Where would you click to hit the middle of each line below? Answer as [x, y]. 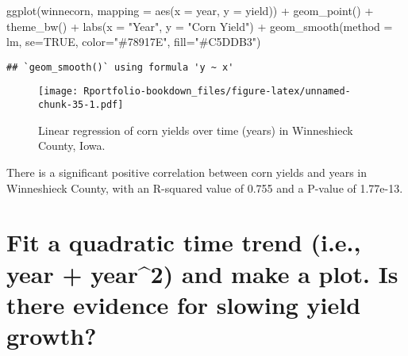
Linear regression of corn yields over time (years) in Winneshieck [196, 130]
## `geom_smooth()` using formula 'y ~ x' [120, 67]
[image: [58, 92]
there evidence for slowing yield [184, 304]
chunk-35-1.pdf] [81, 105]
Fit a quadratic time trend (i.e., [184, 242]
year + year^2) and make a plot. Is [202, 273]
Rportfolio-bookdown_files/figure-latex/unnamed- [217, 92]
